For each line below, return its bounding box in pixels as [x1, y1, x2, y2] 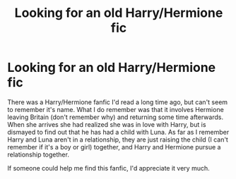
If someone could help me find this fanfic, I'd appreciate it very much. [7, 163, 210, 172]
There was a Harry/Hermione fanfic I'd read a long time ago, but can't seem [7, 97, 228, 106]
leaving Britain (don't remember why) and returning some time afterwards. [7, 113, 224, 121]
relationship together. [7, 150, 69, 159]
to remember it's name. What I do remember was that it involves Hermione [7, 105, 224, 113]
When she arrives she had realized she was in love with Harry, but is [7, 120, 206, 128]
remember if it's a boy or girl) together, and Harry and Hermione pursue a [7, 142, 221, 151]
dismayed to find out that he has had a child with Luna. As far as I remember [7, 128, 230, 136]
